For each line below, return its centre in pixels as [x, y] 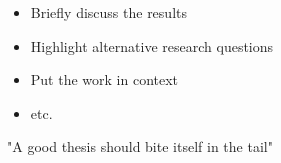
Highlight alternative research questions [152, 45]
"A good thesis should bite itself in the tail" [140, 146]
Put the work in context [104, 79]
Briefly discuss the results [108, 12]
